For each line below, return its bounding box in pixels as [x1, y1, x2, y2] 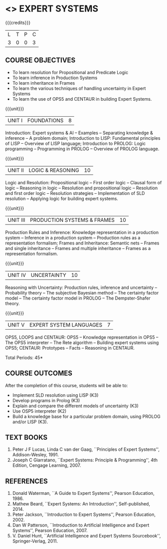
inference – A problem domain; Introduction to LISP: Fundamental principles [5, 135, 161, 141]
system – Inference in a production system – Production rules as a [5, 234, 141, 240]
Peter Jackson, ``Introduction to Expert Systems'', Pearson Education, [12, 511, 156, 517]
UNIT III [7, 216, 25, 223]
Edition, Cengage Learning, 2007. [12, 462, 81, 468]
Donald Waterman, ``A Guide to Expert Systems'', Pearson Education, [12, 490, 155, 496]
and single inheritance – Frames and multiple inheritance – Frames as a [5, 245, 151, 251]
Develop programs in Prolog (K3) [12, 397, 80, 403]
